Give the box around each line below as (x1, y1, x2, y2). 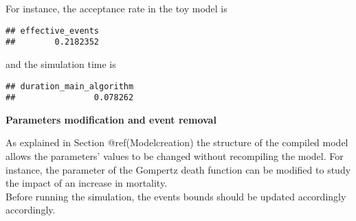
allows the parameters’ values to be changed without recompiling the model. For (5, 149, 344, 163)
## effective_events (5, 25, 100, 36)
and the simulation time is (5, 56, 116, 71)
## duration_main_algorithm (5, 81, 134, 91)
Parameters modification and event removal (5, 112, 216, 126)
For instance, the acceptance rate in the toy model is (5, 1, 227, 15)
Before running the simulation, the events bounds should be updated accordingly (5, 189, 346, 203)
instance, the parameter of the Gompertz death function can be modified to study (5, 162, 351, 176)
